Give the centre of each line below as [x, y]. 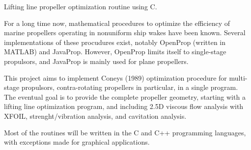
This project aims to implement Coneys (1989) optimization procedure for [115, 77]
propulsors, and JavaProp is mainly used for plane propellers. [96, 61]
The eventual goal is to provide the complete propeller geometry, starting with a [125, 96]
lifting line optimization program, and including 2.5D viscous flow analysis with [124, 106]
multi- [238, 77]
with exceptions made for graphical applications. [77, 142]
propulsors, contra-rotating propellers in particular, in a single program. [130, 87]
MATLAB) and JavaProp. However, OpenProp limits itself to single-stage [115, 52]
